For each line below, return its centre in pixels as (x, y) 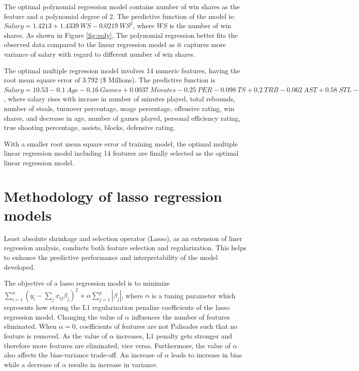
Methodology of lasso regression (113, 196)
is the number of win (200, 25)
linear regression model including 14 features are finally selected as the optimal (121, 153)
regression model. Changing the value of (63, 316)
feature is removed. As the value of (56, 336)
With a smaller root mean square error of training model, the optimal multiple (121, 143)
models (28, 215)
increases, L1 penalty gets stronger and (174, 336)
